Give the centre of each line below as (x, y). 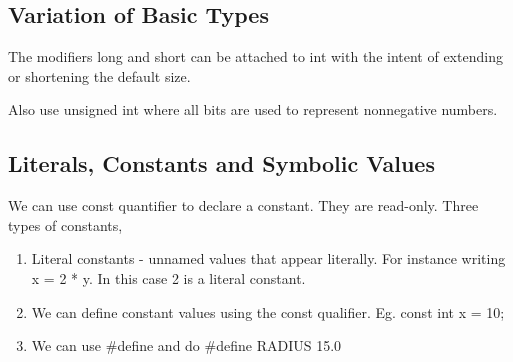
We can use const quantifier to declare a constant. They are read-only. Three (243, 205)
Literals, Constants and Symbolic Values (221, 163)
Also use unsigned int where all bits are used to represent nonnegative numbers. (253, 109)
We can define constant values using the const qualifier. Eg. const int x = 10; (268, 311)
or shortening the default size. (99, 75)
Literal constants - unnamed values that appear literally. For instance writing (268, 258)
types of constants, (65, 224)
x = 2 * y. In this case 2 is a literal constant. (168, 277)
